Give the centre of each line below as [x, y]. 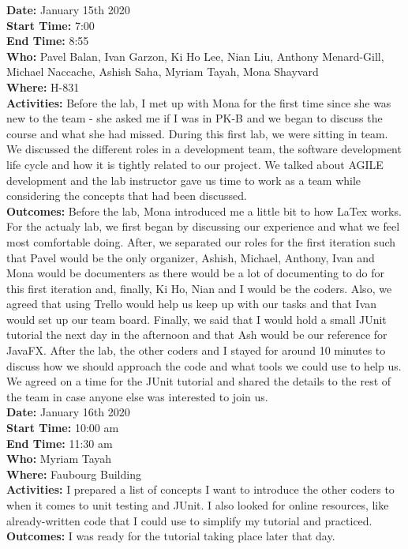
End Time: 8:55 [48, 41]
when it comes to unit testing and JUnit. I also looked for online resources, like [198, 505]
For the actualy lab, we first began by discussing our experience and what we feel [203, 226]
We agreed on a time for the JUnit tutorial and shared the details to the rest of [199, 381]
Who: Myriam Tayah [59, 459]
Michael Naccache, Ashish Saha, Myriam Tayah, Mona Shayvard [163, 71]
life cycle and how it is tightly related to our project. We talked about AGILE [195, 164]
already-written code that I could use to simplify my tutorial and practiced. [189, 520]
